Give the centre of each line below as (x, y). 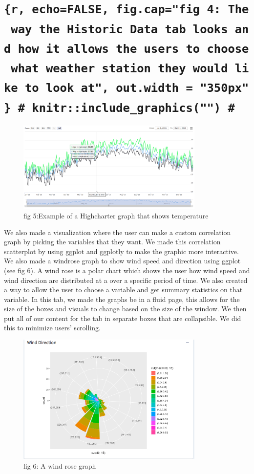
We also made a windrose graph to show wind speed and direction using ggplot (122, 261)
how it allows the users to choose (133, 49)
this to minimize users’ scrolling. (52, 328)
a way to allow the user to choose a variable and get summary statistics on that (123, 290)
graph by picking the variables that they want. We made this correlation (112, 242)
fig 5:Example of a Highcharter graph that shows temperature (116, 215)
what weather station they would (119, 69)
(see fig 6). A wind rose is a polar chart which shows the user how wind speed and (127, 270)
